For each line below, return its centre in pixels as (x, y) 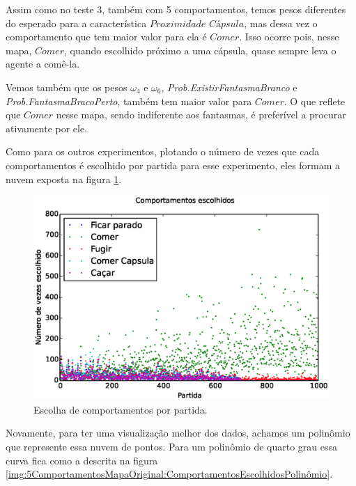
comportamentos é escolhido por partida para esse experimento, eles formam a (173, 165)
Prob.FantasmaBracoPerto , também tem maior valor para (129, 101)
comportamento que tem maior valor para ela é (106, 37)
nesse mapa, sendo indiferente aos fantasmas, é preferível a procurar (201, 115)
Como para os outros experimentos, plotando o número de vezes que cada (163, 151)
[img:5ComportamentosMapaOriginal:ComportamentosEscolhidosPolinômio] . (169, 474)
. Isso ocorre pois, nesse (289, 37)
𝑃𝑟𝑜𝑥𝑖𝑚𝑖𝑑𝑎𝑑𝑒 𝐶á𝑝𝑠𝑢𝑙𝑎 (197, 24)
